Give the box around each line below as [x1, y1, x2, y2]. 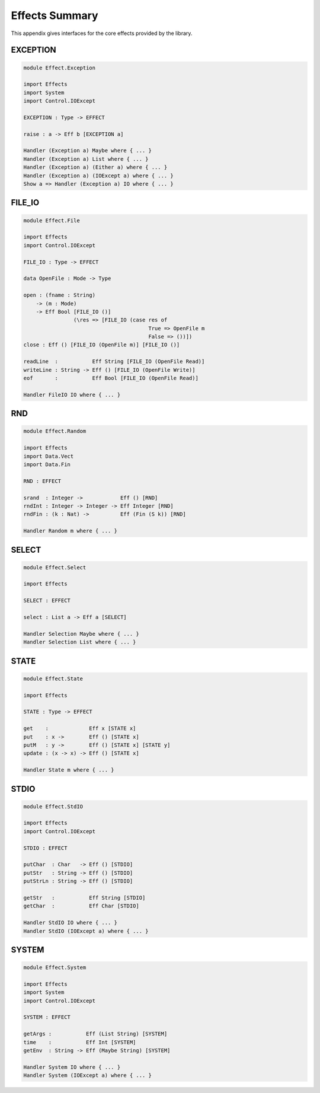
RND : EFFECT [23, 477, 62, 485]
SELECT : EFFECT [23, 597, 71, 604]
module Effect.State [23, 675, 83, 682]
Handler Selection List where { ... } [23, 639, 136, 646]
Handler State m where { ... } [23, 767, 115, 773]
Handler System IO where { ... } [23, 1063, 121, 1070]
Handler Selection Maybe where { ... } [23, 630, 139, 637]
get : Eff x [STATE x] [23, 725, 136, 732]
